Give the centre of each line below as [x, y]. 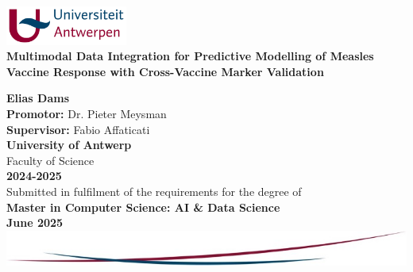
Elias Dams [38, 98]
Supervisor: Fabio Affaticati [78, 129]
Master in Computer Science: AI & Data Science [143, 207]
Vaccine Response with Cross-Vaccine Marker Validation [165, 71]
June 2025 [35, 222]
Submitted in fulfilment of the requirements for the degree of [154, 191]
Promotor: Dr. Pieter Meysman [87, 113]
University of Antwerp [69, 145]
